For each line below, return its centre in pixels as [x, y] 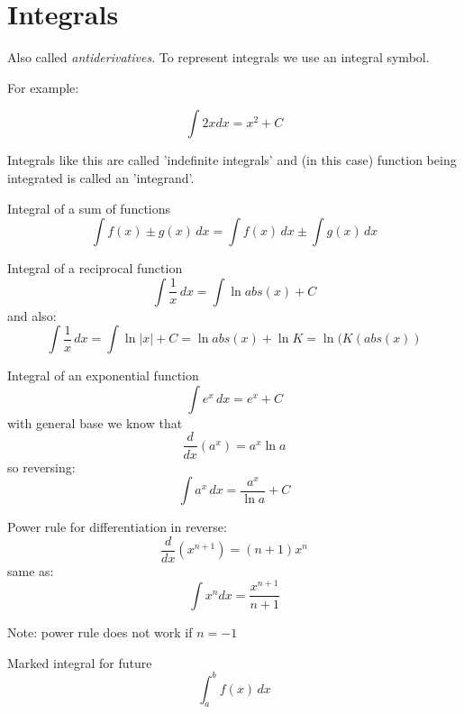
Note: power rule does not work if [100, 632]
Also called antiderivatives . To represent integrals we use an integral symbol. [218, 57]
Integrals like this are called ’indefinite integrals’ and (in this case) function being [232, 160]
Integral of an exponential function [103, 375]
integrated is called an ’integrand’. [101, 177]
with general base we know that [95, 422]
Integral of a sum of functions [89, 208]
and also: [32, 315]
